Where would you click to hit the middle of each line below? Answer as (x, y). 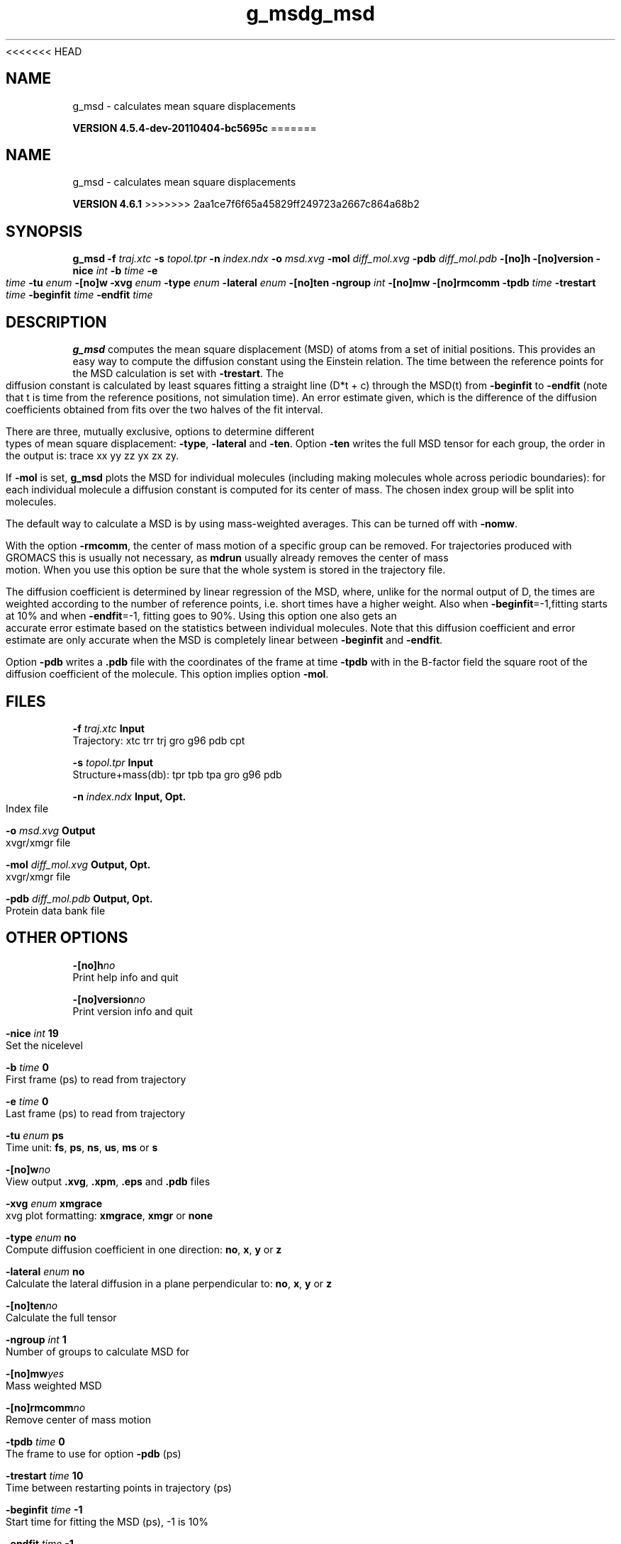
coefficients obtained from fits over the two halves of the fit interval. (164, 410)
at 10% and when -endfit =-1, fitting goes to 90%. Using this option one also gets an (201, 616)
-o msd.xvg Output (51, 830)
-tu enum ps (35, 1135)
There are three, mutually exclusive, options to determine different (160, 432)
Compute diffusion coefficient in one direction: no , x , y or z (144, 1249)
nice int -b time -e (115, 271)
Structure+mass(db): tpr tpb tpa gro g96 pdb (177, 774)
